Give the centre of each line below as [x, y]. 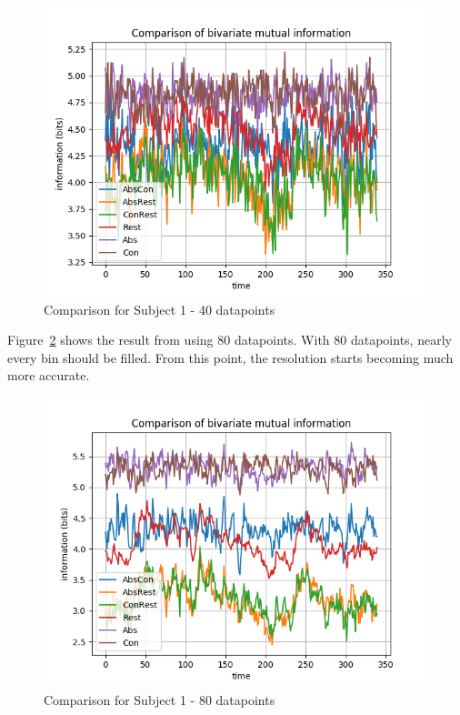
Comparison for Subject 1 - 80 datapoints [160, 699]
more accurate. [49, 375]
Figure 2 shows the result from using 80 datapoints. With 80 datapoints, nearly [230, 340]
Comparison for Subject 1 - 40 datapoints [160, 309]
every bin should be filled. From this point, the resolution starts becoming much [230, 357]
